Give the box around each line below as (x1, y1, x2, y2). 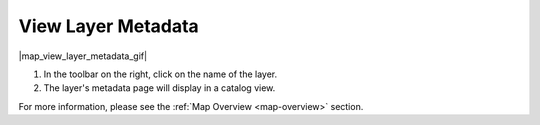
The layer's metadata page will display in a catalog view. (43, 82, 276, 94)
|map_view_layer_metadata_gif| (18, 50, 148, 62)
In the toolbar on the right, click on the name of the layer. (43, 68, 278, 80)
